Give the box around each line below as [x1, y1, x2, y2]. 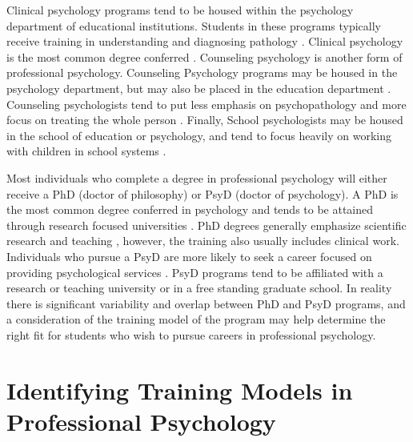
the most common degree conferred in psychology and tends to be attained [6, 201, 374, 218]
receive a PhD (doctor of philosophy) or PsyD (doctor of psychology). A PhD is [6, 185, 399, 202]
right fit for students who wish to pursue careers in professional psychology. [6, 326, 376, 343]
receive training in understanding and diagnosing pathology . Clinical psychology [6, 33, 403, 50]
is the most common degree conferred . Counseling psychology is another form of [6, 48, 403, 65]
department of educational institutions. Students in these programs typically [6, 17, 381, 34]
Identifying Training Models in [6, 373, 353, 406]
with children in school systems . [6, 143, 166, 159]
